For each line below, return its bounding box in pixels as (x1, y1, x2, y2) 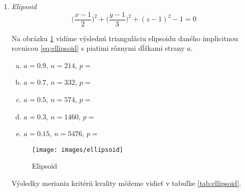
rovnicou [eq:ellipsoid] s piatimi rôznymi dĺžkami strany (11, 43, 185, 53)
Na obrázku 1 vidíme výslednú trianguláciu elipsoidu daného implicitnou (11, 33, 238, 43)
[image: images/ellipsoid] (32, 146, 123, 153)
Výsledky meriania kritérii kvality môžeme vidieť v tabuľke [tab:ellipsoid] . (11, 178, 241, 188)
